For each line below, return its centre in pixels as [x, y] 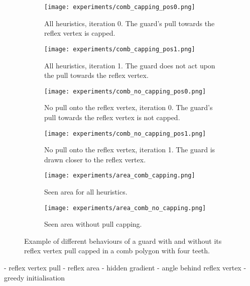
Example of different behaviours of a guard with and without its [123, 241]
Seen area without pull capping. [93, 224]
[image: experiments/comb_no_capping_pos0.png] [125, 91]
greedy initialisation [35, 277]
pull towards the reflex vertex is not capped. [112, 117]
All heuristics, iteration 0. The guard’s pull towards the [130, 23]
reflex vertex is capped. [80, 33]
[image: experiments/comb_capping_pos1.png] [120, 49]
